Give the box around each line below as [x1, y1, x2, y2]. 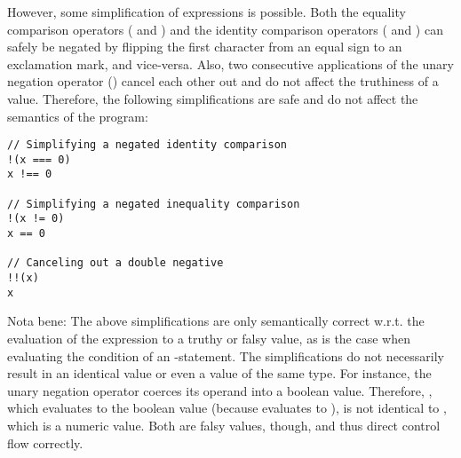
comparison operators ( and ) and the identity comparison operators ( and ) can [7, 20, 443, 38]
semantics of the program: [7, 107, 148, 125]
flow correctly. [7, 433, 83, 452]
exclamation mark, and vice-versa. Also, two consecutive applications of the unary [7, 54, 454, 73]
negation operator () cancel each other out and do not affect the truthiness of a [7, 72, 439, 91]
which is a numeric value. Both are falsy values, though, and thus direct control [7, 415, 441, 434]
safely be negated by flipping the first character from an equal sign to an [7, 37, 402, 56]
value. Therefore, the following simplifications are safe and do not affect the [7, 89, 418, 107]
